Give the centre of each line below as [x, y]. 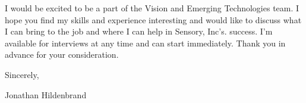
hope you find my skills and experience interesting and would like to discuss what [153, 19]
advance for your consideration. [62, 54]
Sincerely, [22, 74]
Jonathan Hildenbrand [46, 94]
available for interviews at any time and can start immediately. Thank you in [145, 43]
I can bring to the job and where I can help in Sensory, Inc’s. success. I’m [139, 31]
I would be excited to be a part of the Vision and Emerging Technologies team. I [152, 8]
